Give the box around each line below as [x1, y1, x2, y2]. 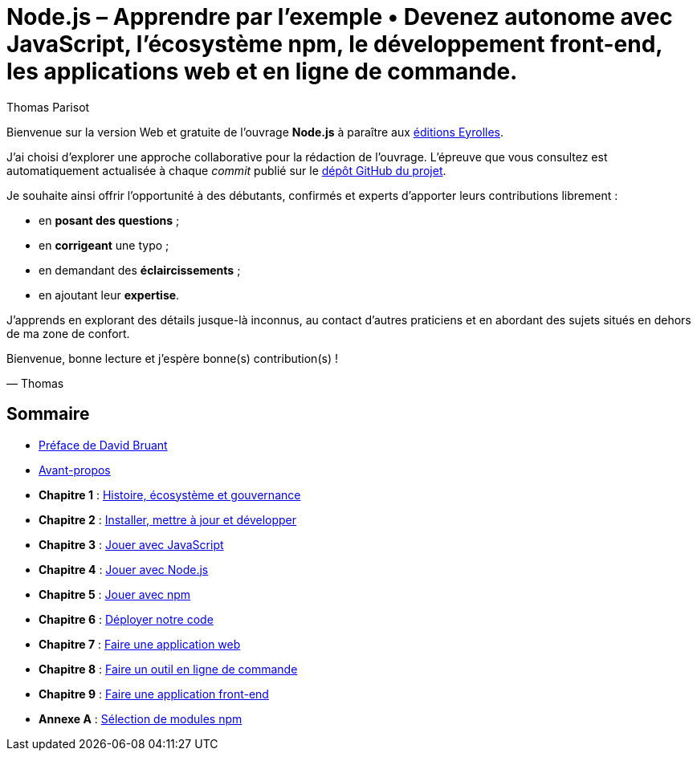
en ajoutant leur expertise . [39, 287, 180, 302]
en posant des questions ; [39, 213, 180, 227]
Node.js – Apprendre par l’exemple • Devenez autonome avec [6, 3, 673, 31]
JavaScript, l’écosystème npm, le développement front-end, [6, 31, 662, 58]
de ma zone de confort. [6, 326, 130, 340]
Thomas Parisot [6, 100, 90, 114]
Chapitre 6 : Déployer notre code [39, 612, 214, 626]
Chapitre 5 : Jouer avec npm [39, 587, 191, 601]
